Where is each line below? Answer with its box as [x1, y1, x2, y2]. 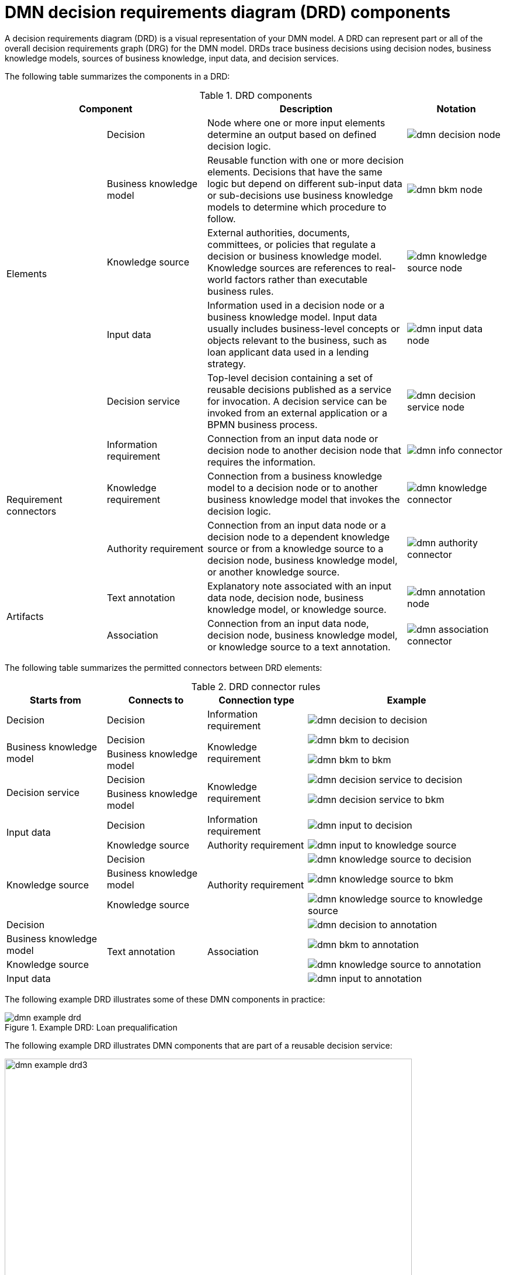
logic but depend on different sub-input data [207, 177, 402, 189]
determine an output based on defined [207, 128, 377, 140]
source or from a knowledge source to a [207, 542, 384, 554]
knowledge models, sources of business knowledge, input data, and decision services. [5, 53, 339, 63]
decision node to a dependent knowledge [207, 530, 390, 543]
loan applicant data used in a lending [207, 346, 369, 358]
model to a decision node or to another [207, 481, 378, 494]
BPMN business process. [207, 418, 318, 430]
